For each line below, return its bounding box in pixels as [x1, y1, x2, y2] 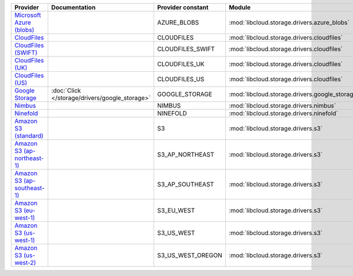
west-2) [14, 259, 36, 267]
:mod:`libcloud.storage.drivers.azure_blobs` [228, 18, 350, 26]
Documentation [51, 4, 96, 11]
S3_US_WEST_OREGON [156, 251, 223, 259]
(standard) [14, 132, 44, 139]
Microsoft [14, 11, 41, 19]
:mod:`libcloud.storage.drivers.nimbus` [228, 102, 337, 109]
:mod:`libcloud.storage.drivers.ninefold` [228, 109, 338, 117]
